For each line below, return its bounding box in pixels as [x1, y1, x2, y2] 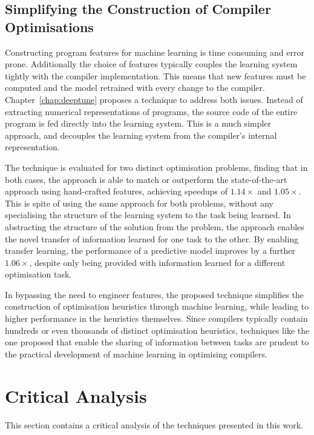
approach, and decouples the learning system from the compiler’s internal [5, 128, 277, 141]
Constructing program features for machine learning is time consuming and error [5, 45, 304, 58]
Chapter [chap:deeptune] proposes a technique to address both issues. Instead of [5, 93, 303, 105]
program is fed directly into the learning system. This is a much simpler [5, 117, 272, 130]
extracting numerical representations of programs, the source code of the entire [5, 105, 298, 118]
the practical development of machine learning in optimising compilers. [5, 347, 267, 360]
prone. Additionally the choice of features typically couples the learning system [5, 58, 298, 70]
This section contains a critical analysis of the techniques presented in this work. [5, 418, 304, 431]
